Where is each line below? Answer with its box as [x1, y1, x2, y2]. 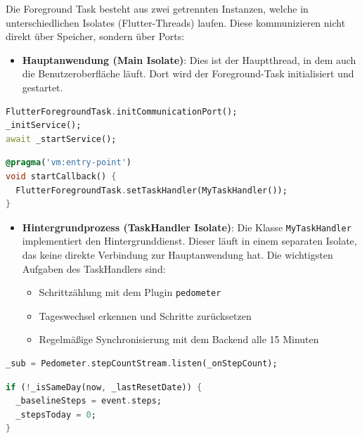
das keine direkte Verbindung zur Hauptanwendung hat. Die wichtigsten [22, 247, 333, 262]
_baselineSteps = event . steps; [15, 396, 162, 406]
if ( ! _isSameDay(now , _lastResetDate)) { [6, 382, 202, 392]
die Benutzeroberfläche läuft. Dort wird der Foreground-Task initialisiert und [22, 66, 354, 81]
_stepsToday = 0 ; [15, 409, 96, 420]
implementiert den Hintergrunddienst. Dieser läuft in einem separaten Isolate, [22, 233, 357, 248]
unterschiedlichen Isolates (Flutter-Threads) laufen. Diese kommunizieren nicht [6, 15, 346, 30]
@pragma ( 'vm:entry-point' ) [6, 157, 132, 168]
